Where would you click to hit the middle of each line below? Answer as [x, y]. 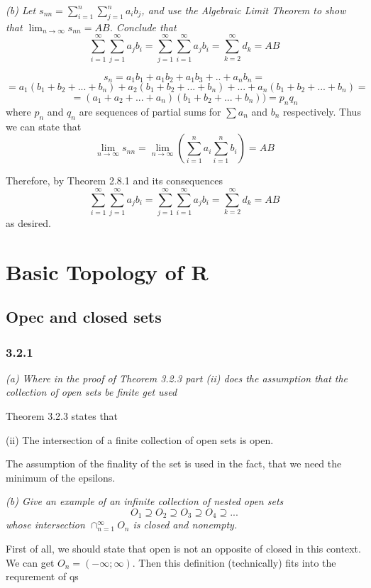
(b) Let [21, 10]
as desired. [28, 222]
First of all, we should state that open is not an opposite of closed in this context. [183, 549]
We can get [30, 562]
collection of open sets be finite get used [92, 392]
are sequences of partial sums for [150, 111]
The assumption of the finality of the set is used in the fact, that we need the [174, 464]
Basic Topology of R [107, 271]
